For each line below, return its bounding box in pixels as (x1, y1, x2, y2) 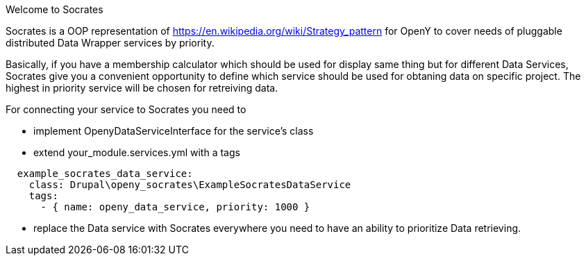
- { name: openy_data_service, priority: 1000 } (40, 201, 310, 212)
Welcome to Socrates (6, 3, 103, 15)
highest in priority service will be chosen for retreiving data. (6, 82, 278, 94)
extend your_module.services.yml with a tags (33, 146, 240, 158)
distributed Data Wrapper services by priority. (6, 37, 215, 49)
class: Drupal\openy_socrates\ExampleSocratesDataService (28, 179, 351, 190)
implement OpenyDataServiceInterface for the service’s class (33, 125, 314, 137)
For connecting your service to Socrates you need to (6, 103, 246, 115)
